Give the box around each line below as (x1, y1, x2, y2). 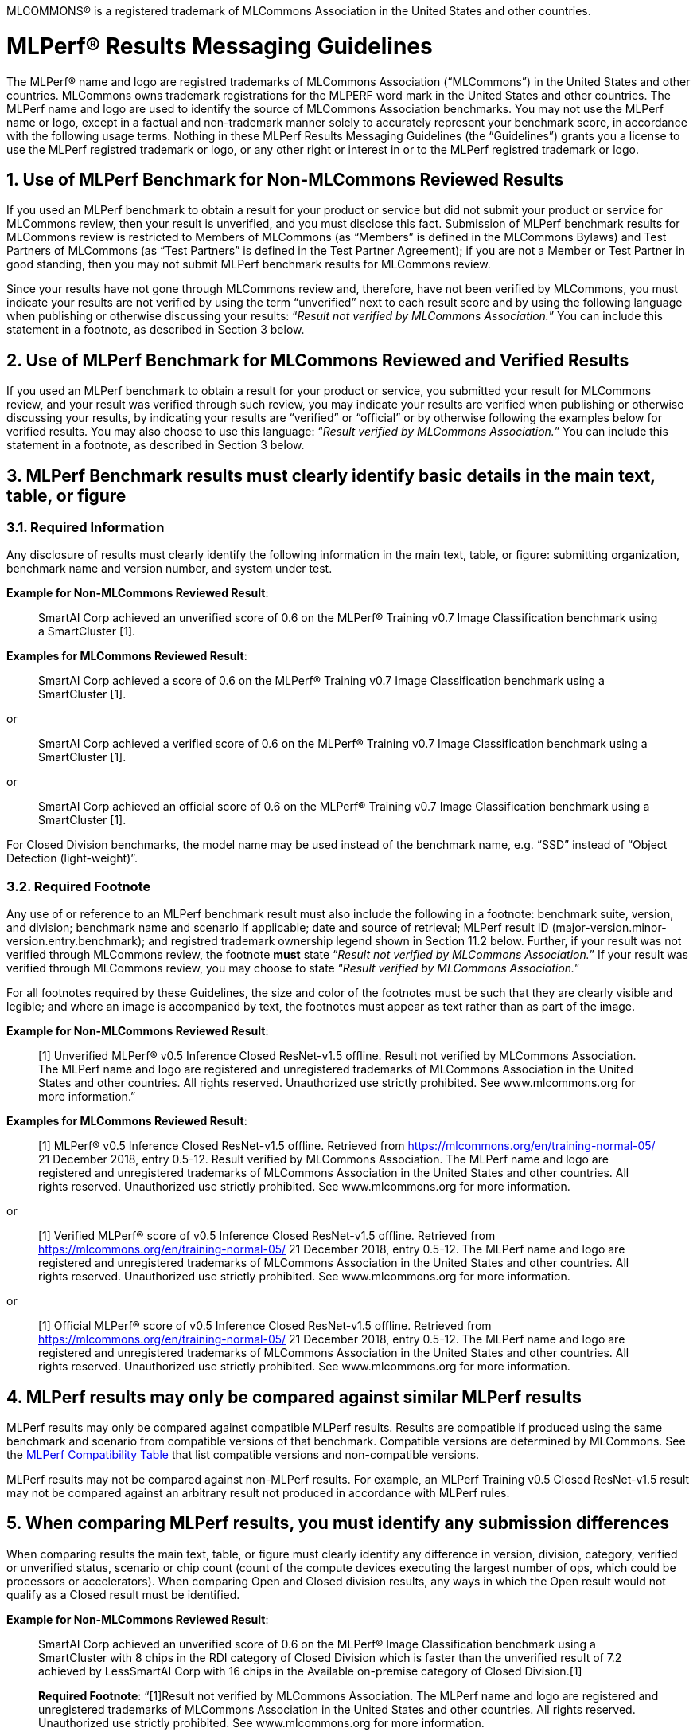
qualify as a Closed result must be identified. (6, 1587, 240, 1601)
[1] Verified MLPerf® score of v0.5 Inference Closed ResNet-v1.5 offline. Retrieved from (38, 1229, 496, 1243)
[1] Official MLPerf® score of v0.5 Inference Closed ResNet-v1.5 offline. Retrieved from (38, 1319, 492, 1333)
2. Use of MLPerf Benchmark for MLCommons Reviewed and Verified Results (6, 350, 629, 370)
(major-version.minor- (551, 921, 667, 935)
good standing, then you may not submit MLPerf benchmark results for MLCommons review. (6, 257, 491, 272)
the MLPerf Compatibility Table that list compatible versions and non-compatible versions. (6, 1448, 480, 1461)
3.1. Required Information (6, 519, 165, 536)
